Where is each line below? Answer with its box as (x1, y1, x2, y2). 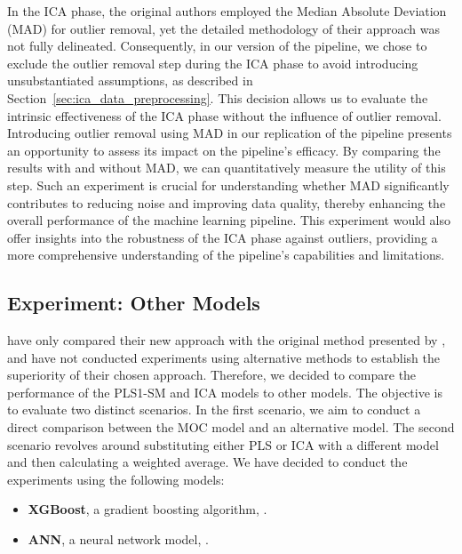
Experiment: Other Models (7, 289, 260, 317)
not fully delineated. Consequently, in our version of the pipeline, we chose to (7, 36, 427, 55)
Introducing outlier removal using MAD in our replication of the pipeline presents (7, 124, 452, 142)
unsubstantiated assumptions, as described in (7, 71, 253, 90)
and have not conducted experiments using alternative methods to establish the (7, 348, 440, 366)
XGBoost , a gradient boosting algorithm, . (28, 500, 267, 518)
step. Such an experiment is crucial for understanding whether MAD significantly (7, 175, 450, 194)
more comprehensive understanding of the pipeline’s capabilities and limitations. (7, 245, 445, 264)
